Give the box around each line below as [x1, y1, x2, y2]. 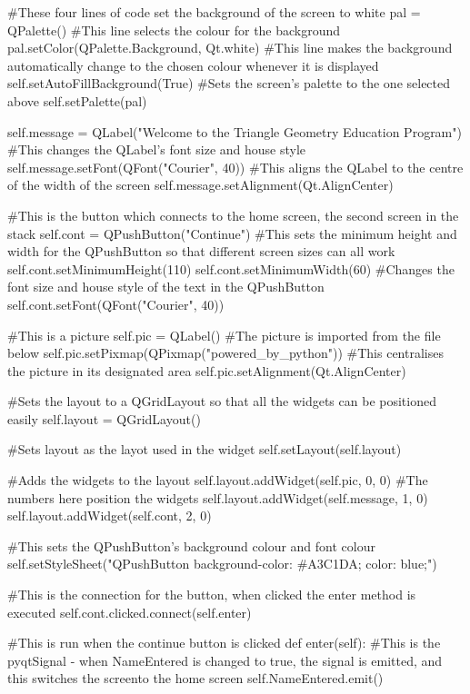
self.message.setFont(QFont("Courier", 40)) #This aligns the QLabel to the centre [7, 157, 464, 176]
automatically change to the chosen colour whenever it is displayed [7, 55, 379, 74]
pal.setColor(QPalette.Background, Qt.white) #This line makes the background [7, 38, 453, 57]
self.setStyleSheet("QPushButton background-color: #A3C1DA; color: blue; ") [7, 554, 437, 573]
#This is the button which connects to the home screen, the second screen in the [7, 205, 459, 224]
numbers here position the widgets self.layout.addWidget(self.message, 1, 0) [7, 488, 428, 507]
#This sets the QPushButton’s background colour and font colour [7, 536, 375, 555]
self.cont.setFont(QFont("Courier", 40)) [7, 294, 225, 313]
